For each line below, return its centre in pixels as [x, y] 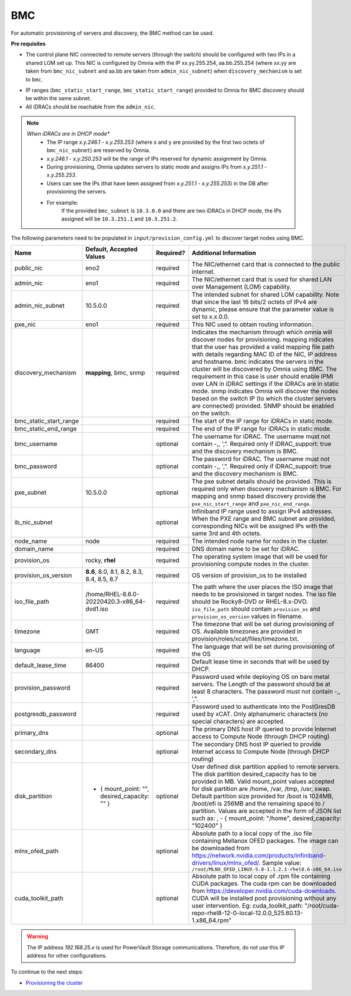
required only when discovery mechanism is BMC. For [266, 489]
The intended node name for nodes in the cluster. [260, 541]
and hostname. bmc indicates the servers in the [258, 361]
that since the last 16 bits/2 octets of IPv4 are [254, 302]
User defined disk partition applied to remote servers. [266, 767]
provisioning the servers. [77, 192]
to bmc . [34, 79]
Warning [37, 936]
